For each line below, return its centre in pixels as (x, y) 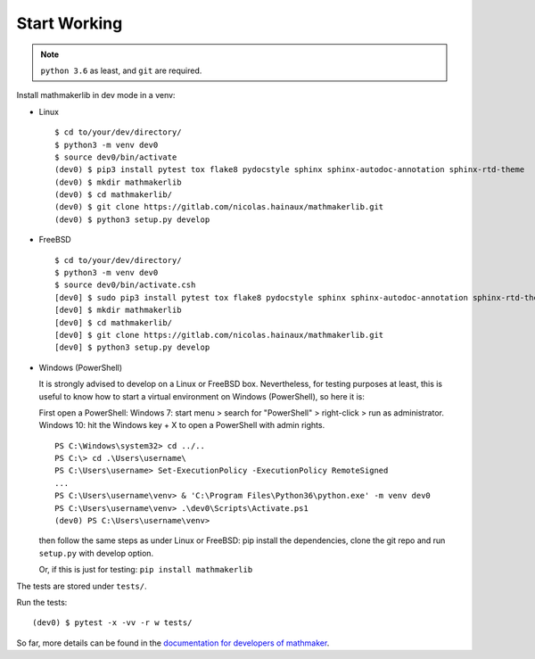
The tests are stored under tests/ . (82, 586)
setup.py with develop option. (96, 553)
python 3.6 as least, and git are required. (121, 70)
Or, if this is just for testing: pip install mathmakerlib (146, 570)
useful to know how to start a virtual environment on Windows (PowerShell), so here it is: (202, 396)
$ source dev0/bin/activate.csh (125, 285)
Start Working (70, 23)
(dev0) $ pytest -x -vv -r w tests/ (112, 623)
